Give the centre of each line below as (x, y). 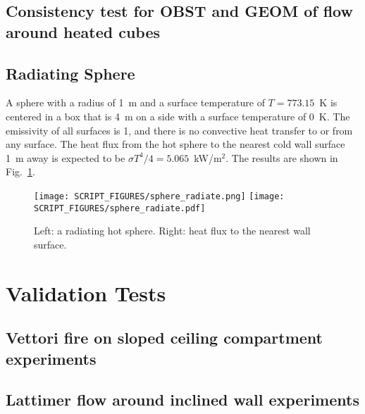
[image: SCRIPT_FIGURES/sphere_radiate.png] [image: (159, 196)
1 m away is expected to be (66, 157)
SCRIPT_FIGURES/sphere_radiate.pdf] (120, 208)
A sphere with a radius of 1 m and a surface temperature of (135, 102)
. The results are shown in (282, 157)
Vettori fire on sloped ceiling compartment (164, 338)
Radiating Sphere (70, 73)
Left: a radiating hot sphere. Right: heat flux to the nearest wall (172, 231)
